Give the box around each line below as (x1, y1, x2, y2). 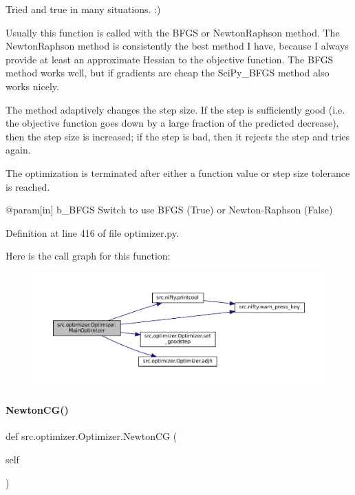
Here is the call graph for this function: (6, 249, 171, 263)
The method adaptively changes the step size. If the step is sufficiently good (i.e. (6, 102, 345, 116)
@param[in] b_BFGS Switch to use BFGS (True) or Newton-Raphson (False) (6, 202, 333, 217)
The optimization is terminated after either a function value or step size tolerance (6, 165, 350, 180)
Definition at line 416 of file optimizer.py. (6, 225, 179, 240)
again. (6, 143, 31, 157)
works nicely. (6, 78, 59, 93)
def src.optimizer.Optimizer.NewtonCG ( (6, 429, 177, 443)
